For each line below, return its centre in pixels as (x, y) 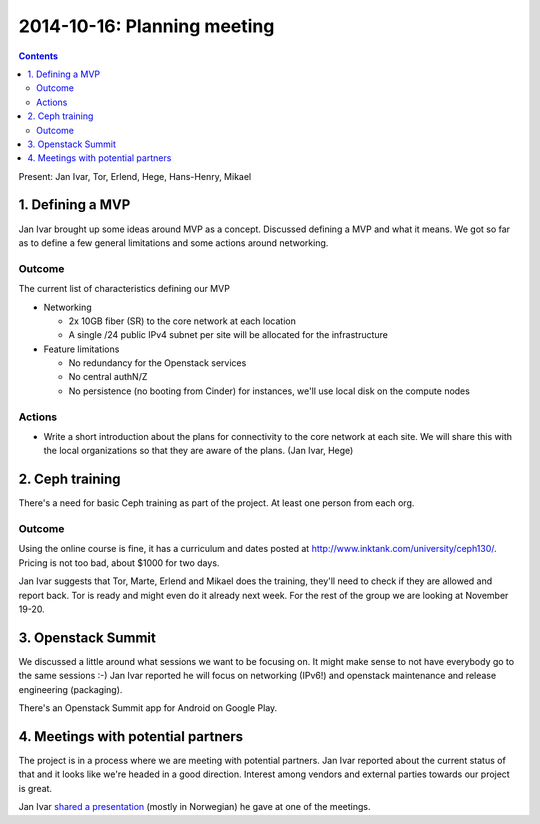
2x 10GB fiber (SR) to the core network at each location (182, 321)
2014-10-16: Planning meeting (146, 26)
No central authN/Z (108, 377)
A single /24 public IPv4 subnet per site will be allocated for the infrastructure (228, 335)
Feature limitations (81, 349)
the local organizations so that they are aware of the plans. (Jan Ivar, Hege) (198, 451)
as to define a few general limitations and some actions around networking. (173, 242)
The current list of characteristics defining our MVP (124, 289)
